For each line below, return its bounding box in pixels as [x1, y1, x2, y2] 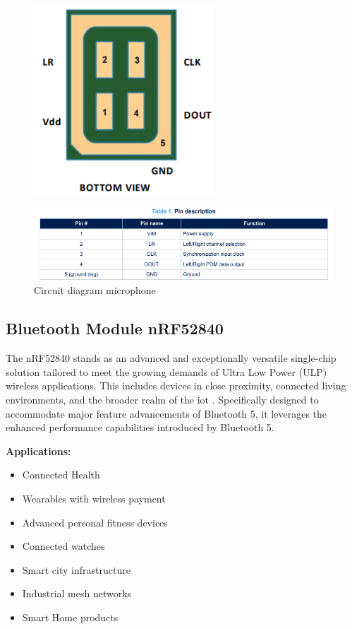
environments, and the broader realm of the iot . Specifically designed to [6, 392, 319, 407]
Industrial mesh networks [22, 586, 132, 601]
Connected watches [22, 539, 105, 553]
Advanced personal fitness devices [22, 515, 168, 529]
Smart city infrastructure [22, 562, 131, 577]
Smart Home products [22, 609, 119, 624]
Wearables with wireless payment [22, 491, 166, 506]
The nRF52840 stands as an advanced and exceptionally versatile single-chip [6, 351, 336, 365]
